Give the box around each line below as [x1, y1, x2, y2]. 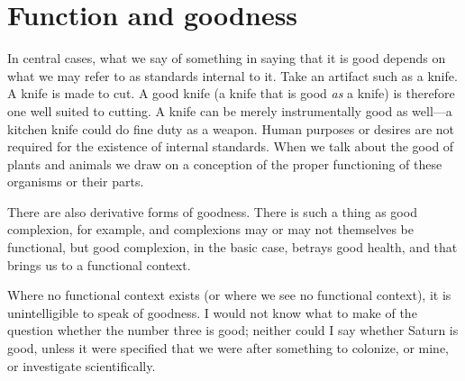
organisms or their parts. [7, 172, 144, 191]
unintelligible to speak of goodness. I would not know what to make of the [7, 303, 417, 322]
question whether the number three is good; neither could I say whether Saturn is [7, 321, 459, 340]
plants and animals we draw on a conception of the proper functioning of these [7, 154, 442, 173]
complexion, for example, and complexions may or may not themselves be [7, 220, 414, 239]
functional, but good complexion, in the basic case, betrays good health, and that [7, 238, 458, 257]
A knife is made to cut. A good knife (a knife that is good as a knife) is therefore [7, 84, 455, 103]
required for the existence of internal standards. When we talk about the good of [7, 137, 454, 156]
